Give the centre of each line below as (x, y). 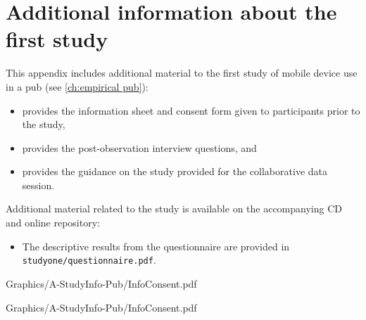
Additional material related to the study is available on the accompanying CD (174, 209)
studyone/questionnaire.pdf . (89, 260)
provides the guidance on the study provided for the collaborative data (175, 171)
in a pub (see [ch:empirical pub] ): (77, 86)
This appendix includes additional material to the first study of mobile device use (182, 73)
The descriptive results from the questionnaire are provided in (156, 246)
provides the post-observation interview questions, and (139, 147)
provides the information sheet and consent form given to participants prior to (191, 110)
